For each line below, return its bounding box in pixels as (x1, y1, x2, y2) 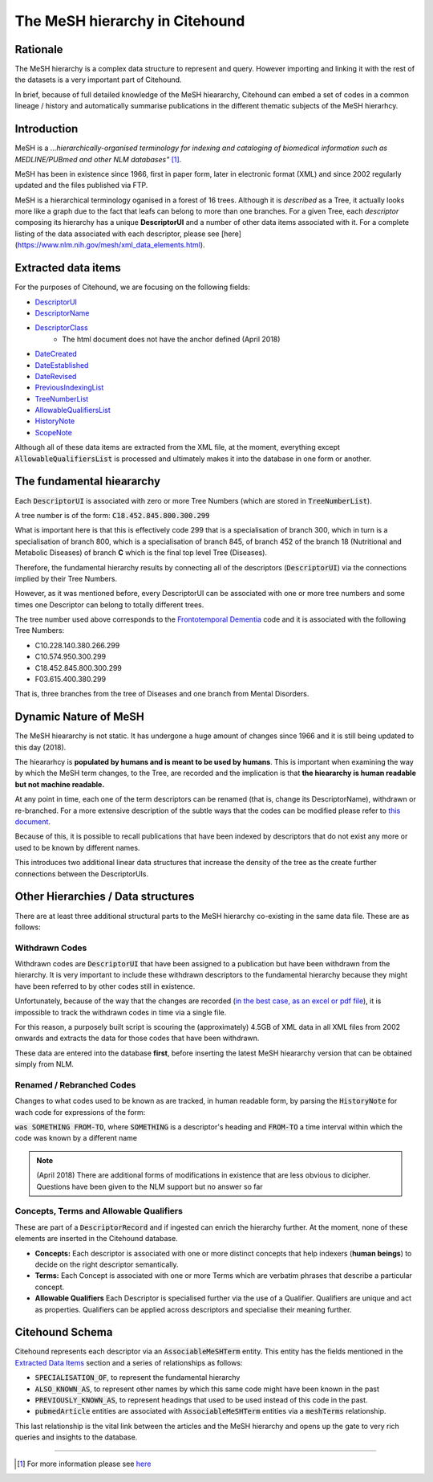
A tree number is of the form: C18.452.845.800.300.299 (14, 510, 210, 520)
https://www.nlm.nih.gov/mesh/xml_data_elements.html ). (17, 240, 205, 250)
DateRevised (34, 371, 77, 381)
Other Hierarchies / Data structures (14, 890, 195, 904)
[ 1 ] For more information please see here (17, 1459, 152, 1468)
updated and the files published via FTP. (14, 181, 148, 190)
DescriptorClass (34, 323, 88, 333)
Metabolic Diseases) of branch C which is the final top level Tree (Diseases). (14, 548, 268, 557)
